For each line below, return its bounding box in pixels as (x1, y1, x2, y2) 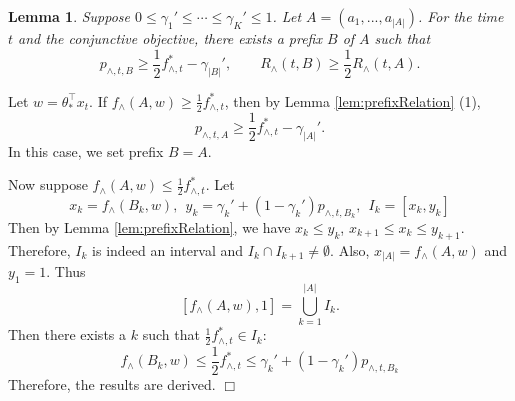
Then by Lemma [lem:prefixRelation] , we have (8, 216, 291, 237)
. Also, (330, 239, 370, 260)
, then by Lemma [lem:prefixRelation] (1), (224, 90, 481, 111)
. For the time (417, 6, 504, 26)
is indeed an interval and (92, 239, 244, 260)
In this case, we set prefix (8, 140, 164, 161)
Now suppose (8, 174, 88, 195)
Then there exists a (8, 324, 127, 345)
